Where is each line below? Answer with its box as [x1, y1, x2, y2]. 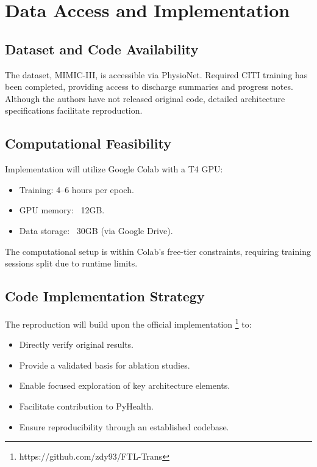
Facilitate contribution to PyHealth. [19, 399, 154, 412]
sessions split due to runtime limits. [5, 257, 138, 270]
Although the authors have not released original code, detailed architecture [5, 92, 285, 105]
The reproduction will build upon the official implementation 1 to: [5, 315, 252, 330]
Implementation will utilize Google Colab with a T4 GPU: [5, 163, 223, 175]
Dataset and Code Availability [5, 39, 199, 58]
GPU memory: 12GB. [19, 204, 105, 216]
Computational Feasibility [5, 134, 171, 153]
